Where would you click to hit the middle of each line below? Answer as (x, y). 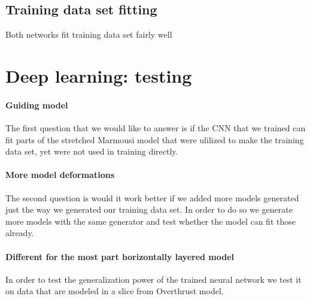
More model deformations (60, 175)
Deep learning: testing (99, 75)
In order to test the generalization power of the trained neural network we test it (154, 279)
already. (20, 233)
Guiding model (37, 105)
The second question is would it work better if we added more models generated (152, 197)
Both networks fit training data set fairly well (89, 34)
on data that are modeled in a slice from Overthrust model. (115, 291)
